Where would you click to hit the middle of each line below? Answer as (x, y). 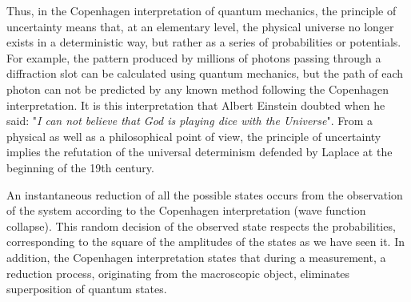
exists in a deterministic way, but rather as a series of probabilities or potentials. (204, 42)
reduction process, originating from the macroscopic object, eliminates (178, 273)
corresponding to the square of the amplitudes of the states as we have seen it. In (205, 242)
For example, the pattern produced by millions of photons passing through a (194, 57)
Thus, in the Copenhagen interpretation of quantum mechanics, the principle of (202, 10)
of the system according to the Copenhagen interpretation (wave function (186, 210)
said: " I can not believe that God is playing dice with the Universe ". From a (190, 121)
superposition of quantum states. (87, 289)
